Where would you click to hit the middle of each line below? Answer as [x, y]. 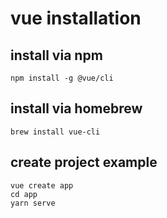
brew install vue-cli [55, 132]
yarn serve [33, 203]
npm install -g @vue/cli [62, 78]
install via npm [56, 55]
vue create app [42, 185]
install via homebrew [76, 108]
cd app [24, 194]
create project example [84, 162]
